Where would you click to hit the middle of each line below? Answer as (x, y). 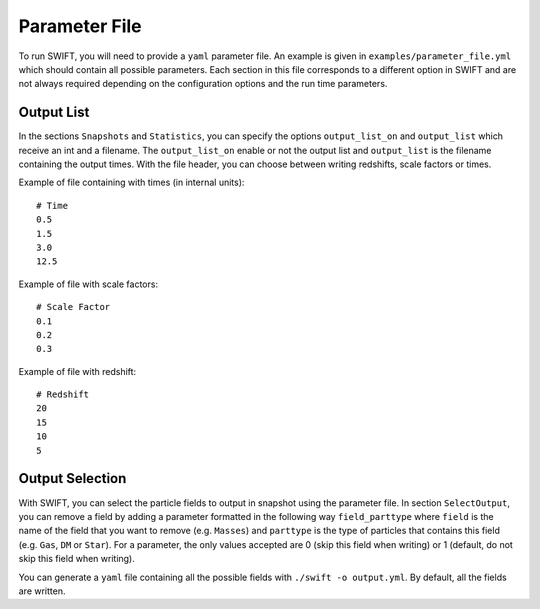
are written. (42, 591)
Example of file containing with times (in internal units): (131, 182)
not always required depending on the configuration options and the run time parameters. (203, 84)
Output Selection (72, 478)
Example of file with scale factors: (88, 284)
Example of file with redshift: (77, 371)
